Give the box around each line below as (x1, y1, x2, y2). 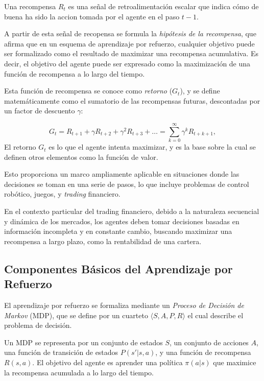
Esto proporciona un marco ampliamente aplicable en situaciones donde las (4, 169, 239, 179)
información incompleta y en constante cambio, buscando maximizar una (4, 226, 232, 236)
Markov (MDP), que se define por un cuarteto (4, 309, 148, 320)
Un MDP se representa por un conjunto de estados (4, 337, 163, 347)
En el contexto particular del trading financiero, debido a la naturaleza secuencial (4, 206, 259, 217)
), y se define (180, 85, 220, 96)
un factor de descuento (4, 105, 75, 116)
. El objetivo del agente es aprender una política (32, 356, 183, 367)
